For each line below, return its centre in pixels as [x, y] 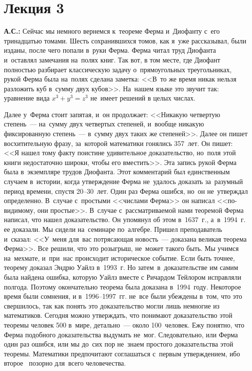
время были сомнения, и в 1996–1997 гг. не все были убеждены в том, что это [123, 296]
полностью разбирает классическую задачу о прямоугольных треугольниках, [118, 69]
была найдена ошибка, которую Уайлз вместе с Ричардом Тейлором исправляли [123, 277]
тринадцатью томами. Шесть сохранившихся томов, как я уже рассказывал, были [125, 40]
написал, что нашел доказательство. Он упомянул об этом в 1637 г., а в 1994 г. [125, 219]
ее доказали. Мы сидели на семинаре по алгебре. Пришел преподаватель [113, 229]
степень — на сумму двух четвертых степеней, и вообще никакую [104, 124]
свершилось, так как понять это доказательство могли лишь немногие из [112, 305]
